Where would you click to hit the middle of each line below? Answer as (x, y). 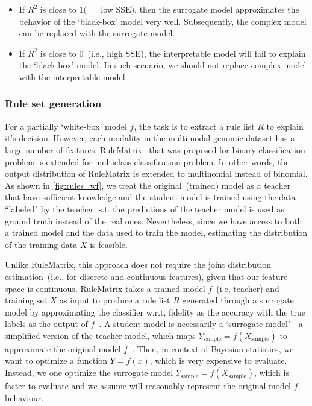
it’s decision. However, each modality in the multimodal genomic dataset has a (150, 138)
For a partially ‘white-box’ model (66, 126)
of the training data (41, 244)
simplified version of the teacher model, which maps (100, 335)
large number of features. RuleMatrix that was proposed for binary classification (155, 149)
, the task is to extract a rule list (194, 126)
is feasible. (109, 244)
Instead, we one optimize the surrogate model (89, 373)
